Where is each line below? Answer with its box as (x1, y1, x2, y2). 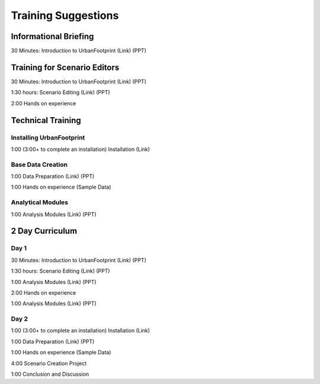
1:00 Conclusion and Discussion (11, 370, 89, 377)
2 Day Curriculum (11, 226, 77, 236)
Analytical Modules (11, 198, 68, 206)
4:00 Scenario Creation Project (11, 360, 87, 367)
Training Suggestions (11, 9, 119, 22)
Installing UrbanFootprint (11, 133, 85, 141)
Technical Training (11, 115, 81, 125)
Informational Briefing (11, 31, 94, 41)
